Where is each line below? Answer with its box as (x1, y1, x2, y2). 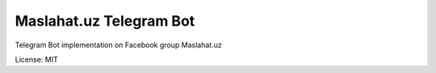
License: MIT (15, 55, 58, 64)
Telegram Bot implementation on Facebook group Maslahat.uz (15, 40, 222, 50)
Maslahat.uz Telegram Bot (15, 12, 195, 30)
